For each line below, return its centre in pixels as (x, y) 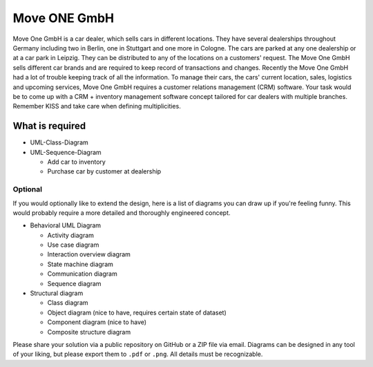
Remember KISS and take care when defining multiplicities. (97, 106)
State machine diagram (80, 264)
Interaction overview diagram (89, 254)
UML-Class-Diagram (59, 142)
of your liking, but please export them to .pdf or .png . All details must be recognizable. (138, 354)
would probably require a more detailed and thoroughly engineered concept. (122, 213)
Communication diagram (82, 274)
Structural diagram (57, 293)
